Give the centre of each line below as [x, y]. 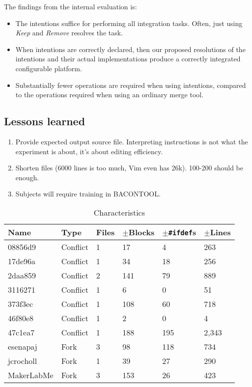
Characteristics [119, 212]
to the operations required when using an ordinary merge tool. [110, 95]
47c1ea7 [21, 332]
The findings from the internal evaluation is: [70, 6]
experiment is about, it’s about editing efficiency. [89, 151]
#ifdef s [182, 232]
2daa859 [22, 275]
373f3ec [21, 304]
